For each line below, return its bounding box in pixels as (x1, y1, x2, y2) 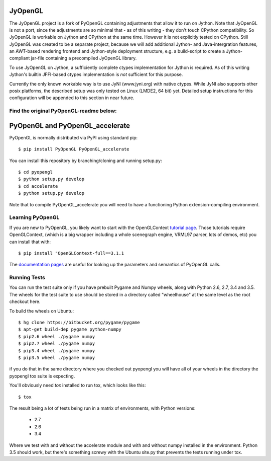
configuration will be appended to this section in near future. (9, 95, 134, 101)
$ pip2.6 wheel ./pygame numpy (18, 334, 95, 339)
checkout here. (9, 298, 41, 304)
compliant (9, 55, 30, 61)
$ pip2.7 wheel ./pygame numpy (18, 341, 95, 347)
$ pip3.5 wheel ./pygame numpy (18, 355, 95, 360)
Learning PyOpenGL (9, 214, 60, 221)
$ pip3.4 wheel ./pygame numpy (18, 348, 95, 353)
